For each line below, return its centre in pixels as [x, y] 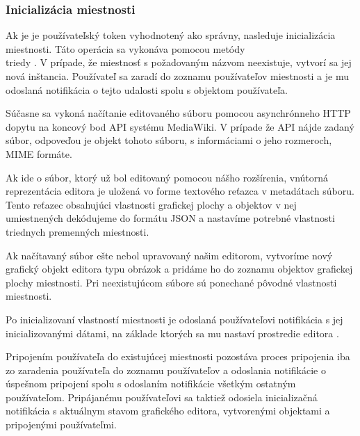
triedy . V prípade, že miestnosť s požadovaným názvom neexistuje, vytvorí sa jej [179, 62]
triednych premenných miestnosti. [77, 231]
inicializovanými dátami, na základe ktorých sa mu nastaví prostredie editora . [172, 333]
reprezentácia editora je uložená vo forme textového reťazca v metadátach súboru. [180, 191]
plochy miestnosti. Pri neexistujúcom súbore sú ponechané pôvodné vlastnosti [171, 282]
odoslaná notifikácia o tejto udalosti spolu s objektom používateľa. [147, 89]
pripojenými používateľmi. [61, 425]
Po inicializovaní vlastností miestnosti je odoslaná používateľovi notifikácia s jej [174, 319]
